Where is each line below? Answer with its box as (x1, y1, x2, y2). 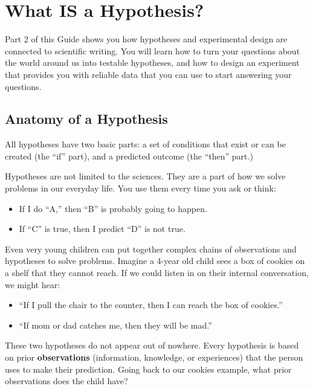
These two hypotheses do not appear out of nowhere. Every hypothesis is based (5, 339, 299, 352)
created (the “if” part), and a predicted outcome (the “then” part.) (5, 149, 253, 162)
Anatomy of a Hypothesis (5, 109, 168, 128)
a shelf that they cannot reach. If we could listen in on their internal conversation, (5, 266, 309, 279)
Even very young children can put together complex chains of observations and (5, 242, 297, 255)
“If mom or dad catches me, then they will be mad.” (19, 318, 212, 331)
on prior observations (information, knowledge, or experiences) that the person (5, 351, 303, 364)
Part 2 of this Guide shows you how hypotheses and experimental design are (5, 33, 288, 45)
